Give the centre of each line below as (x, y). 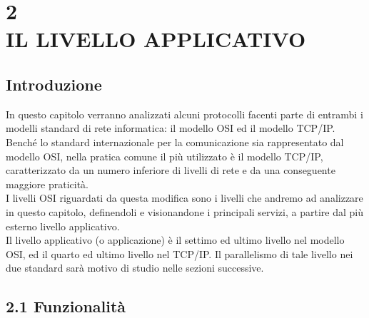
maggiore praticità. (47, 184)
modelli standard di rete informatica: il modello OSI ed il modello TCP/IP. (171, 128)
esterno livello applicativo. (63, 226)
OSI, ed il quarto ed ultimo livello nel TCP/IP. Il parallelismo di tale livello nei (180, 253)
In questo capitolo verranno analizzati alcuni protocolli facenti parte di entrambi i (184, 114)
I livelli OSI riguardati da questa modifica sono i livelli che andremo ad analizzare (184, 198)
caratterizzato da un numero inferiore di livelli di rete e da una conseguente (171, 170)
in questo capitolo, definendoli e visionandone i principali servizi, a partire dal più (184, 211)
